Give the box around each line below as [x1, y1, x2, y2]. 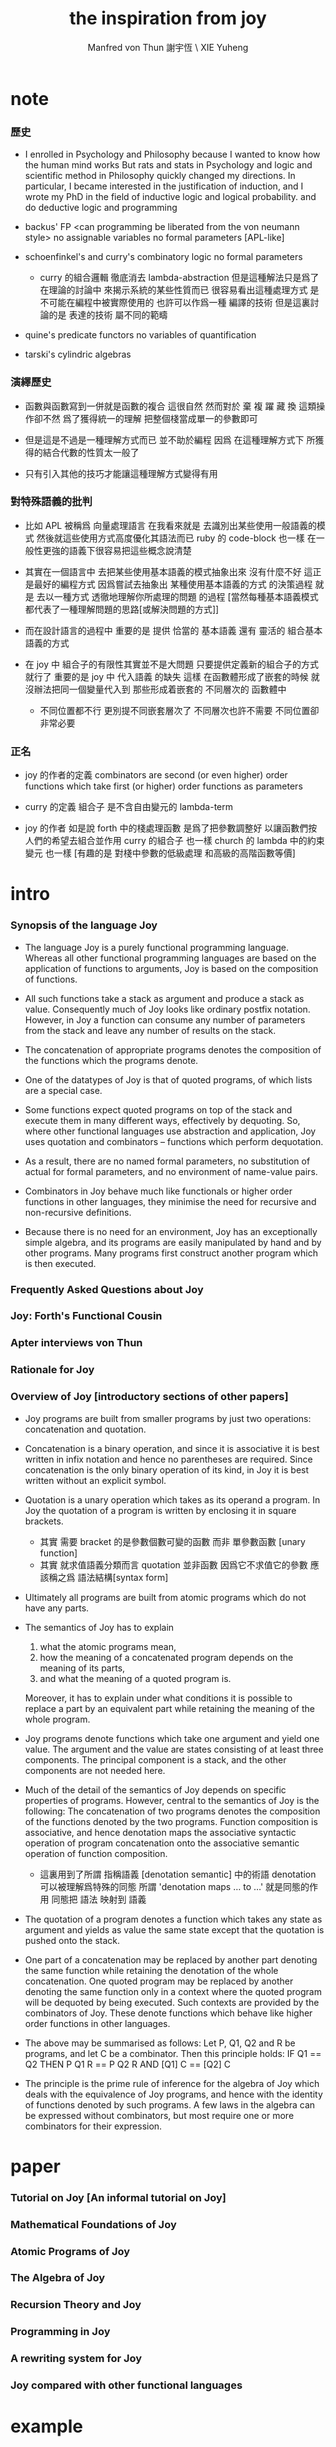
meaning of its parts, [39, 1662, 126, 1674]
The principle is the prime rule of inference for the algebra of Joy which [24, 2077, 320, 2089]
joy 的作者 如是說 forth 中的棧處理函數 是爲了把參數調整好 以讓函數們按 [24, 822, 318, 834]
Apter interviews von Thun [10, 1336, 143, 1350]
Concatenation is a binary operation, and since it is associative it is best [24, 1442, 320, 1454]
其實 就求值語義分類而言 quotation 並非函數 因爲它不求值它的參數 [39, 1558, 308, 1571]
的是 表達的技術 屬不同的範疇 [48, 309, 168, 321]
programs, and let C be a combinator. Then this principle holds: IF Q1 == [24, 2047, 322, 2059]
